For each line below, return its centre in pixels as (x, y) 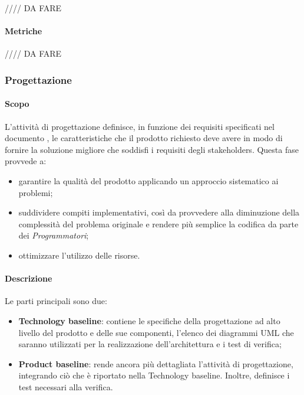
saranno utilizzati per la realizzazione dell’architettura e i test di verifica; (150, 344)
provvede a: (26, 161)
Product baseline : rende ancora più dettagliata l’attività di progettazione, (156, 363)
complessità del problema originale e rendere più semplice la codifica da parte (158, 223)
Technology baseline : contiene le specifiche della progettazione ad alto (149, 320)
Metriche (24, 31)
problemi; (36, 192)
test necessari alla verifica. (66, 386)
